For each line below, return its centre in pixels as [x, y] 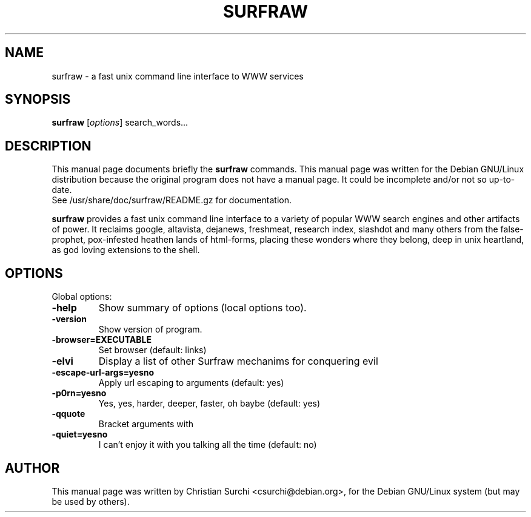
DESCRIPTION [48, 146]
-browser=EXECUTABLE [102, 340]
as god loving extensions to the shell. [126, 250]
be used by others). [91, 501]
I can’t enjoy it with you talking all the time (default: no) [208, 445]
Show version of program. [150, 329]
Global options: [82, 297]
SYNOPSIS [38, 100]
